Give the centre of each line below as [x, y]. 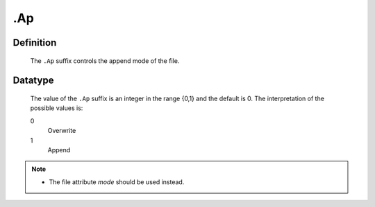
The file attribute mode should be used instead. [117, 182]
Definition [35, 43]
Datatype [33, 81]
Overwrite [62, 131]
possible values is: [57, 108]
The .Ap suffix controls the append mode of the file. [105, 61]
